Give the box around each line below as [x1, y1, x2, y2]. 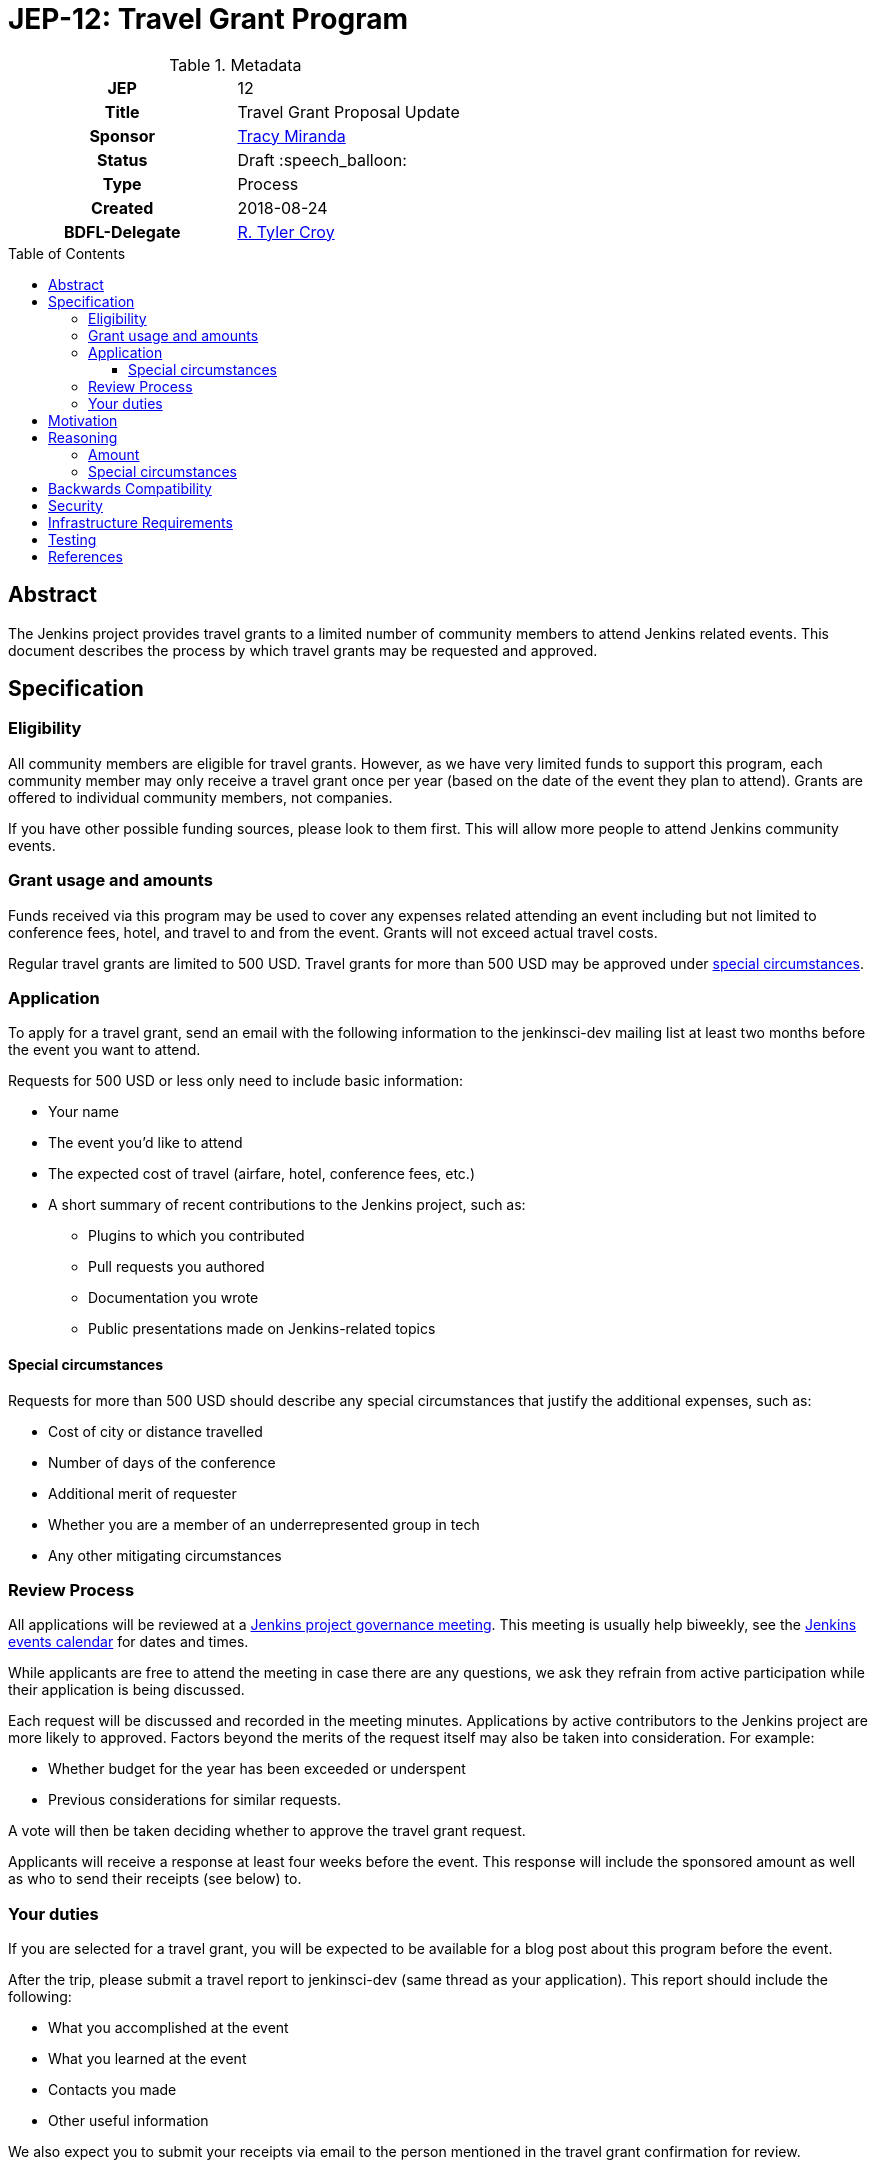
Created [91, 197, 154, 218]
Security [48, 496, 103, 514]
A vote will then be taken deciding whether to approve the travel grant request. [8, 1822, 526, 1840]
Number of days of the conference [48, 1453, 276, 1471]
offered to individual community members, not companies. [8, 788, 393, 806]
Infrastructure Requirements [48, 513, 233, 531]
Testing [48, 530, 97, 548]
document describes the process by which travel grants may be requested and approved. [8, 641, 598, 659]
